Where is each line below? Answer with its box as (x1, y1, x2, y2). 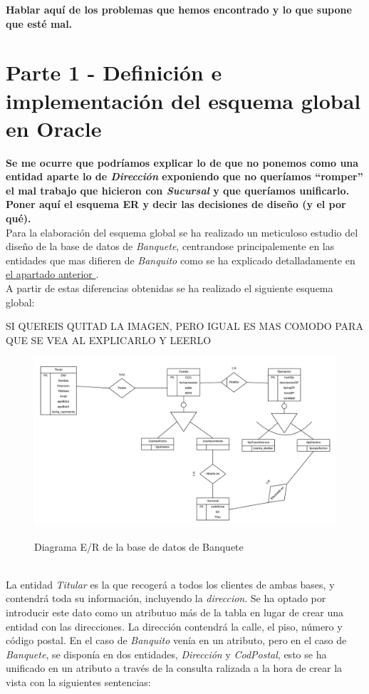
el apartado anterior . (6, 266, 99, 281)
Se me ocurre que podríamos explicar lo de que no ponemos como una (6, 155, 359, 170)
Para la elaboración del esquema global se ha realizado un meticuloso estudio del (6, 224, 358, 239)
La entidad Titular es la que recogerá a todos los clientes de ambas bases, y (6, 576, 335, 591)
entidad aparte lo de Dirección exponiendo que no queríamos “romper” (6, 169, 363, 184)
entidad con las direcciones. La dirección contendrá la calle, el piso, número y (6, 618, 343, 633)
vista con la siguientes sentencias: (6, 675, 151, 690)
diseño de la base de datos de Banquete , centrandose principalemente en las (6, 239, 335, 254)
